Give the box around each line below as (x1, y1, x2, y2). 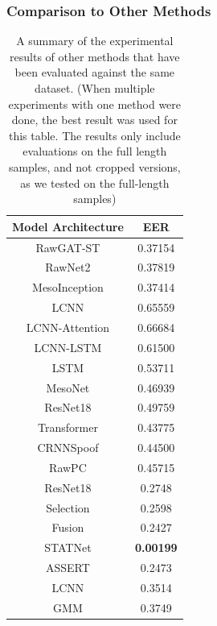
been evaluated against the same (14, 64, 175, 81)
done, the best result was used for (11, 111, 178, 128)
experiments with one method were (8, 95, 182, 112)
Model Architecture (12, 218, 124, 234)
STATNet (44, 539, 92, 556)
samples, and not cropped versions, (8, 158, 181, 175)
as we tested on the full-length (20, 174, 170, 191)
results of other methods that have (10, 48, 180, 64)
